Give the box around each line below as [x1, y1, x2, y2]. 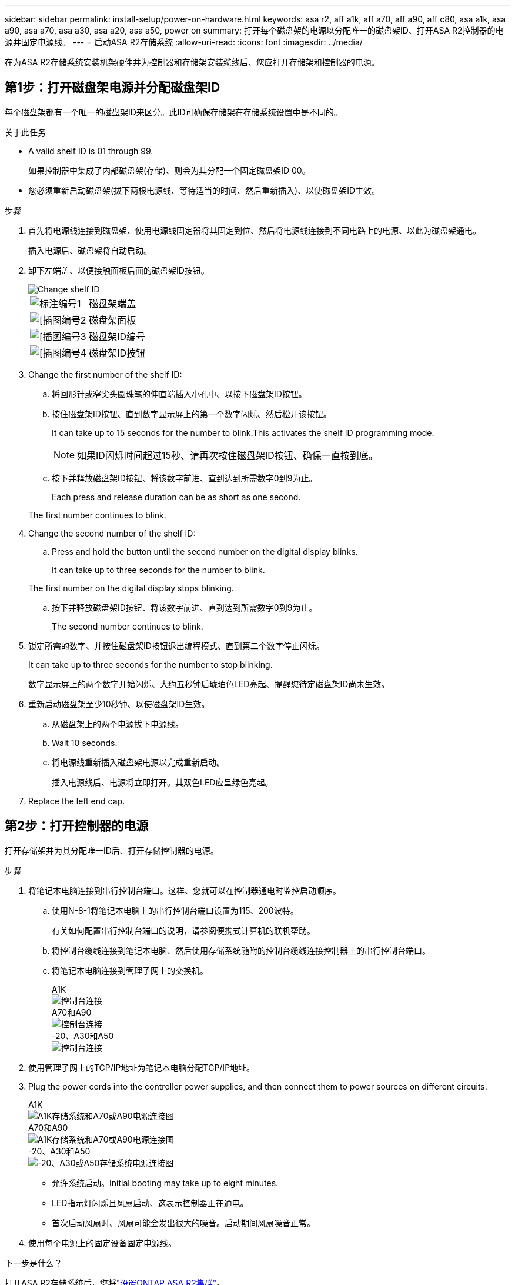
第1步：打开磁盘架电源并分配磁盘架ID [5, 80, 220, 95]
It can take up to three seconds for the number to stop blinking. [28, 659, 273, 670]
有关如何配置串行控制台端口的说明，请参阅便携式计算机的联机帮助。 [52, 925, 315, 936]
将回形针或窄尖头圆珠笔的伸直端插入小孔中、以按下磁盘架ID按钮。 [52, 388, 307, 399]
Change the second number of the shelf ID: [28, 528, 196, 538]
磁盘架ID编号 [89, 330, 146, 342]
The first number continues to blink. [28, 510, 166, 520]
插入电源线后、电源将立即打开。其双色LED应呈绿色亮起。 [52, 777, 273, 787]
